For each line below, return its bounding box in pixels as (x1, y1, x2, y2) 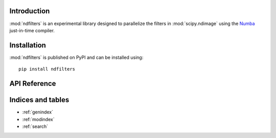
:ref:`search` (22, 123, 49, 129)
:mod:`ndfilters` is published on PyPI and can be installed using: (9, 54, 144, 60)
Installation (9, 41, 46, 50)
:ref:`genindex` (22, 109, 54, 115)
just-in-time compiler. (9, 27, 55, 33)
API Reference (9, 79, 56, 88)
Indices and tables (9, 96, 70, 104)
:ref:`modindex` (22, 116, 55, 122)
